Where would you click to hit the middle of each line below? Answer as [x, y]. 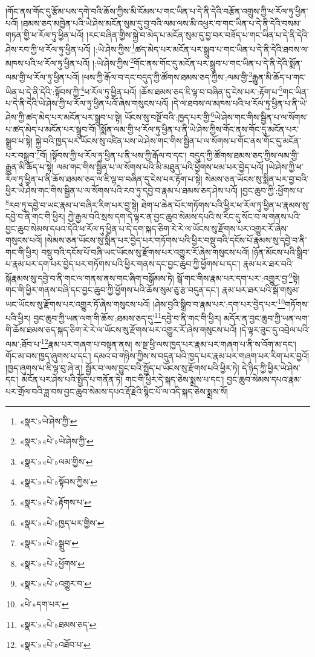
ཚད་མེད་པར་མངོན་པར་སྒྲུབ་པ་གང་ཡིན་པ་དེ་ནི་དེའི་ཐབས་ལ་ [222, 49]
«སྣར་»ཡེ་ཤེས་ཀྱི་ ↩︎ [48, 421]
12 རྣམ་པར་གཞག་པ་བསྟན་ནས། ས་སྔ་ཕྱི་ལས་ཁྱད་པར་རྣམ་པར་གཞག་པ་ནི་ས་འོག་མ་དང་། [168, 343]
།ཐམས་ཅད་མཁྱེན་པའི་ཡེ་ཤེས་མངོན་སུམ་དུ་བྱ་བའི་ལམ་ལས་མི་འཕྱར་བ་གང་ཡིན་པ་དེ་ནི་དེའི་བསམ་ [161, 23]
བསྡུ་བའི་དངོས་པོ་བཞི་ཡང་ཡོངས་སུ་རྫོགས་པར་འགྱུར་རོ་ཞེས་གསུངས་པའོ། [145, 252]
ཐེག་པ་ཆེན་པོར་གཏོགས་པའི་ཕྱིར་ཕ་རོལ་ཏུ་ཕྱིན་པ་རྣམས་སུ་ [226, 204]
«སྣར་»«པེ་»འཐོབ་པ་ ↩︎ [55, 645]
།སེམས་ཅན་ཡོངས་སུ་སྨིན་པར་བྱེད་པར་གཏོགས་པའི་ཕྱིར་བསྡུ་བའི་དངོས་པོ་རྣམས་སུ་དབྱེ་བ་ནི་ [176, 240]
